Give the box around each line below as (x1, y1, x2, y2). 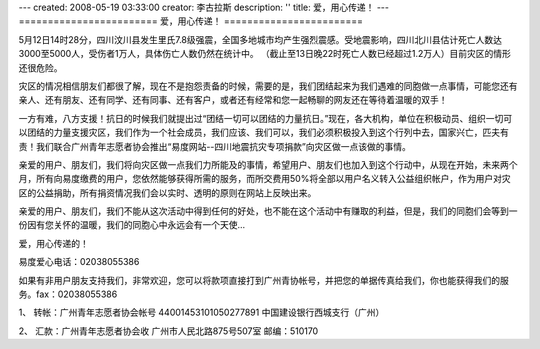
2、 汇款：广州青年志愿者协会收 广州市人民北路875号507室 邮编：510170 (18, 325, 319, 337)
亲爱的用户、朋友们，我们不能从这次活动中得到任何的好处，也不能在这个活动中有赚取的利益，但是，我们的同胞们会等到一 (18, 205, 518, 217)
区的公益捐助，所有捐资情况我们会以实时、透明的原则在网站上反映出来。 (18, 186, 317, 199)
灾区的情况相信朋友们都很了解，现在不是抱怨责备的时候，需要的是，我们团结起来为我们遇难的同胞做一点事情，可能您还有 (18, 80, 518, 92)
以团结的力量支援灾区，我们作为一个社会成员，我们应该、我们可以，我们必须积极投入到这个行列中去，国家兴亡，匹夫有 (18, 126, 509, 139)
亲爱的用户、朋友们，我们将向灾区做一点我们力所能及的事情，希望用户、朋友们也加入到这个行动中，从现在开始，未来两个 (18, 158, 518, 170)
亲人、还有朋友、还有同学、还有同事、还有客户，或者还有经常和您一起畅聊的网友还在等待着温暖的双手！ (18, 94, 448, 106)
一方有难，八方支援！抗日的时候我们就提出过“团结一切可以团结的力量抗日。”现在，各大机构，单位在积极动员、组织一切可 (18, 112, 513, 124)
